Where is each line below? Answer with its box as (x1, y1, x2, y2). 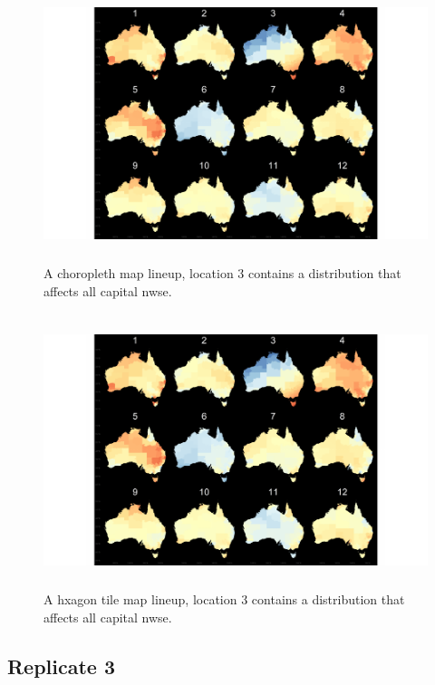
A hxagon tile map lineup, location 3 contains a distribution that (43, 590, 405, 609)
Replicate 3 (7, 651, 116, 680)
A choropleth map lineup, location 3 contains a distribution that (43, 263, 401, 282)
